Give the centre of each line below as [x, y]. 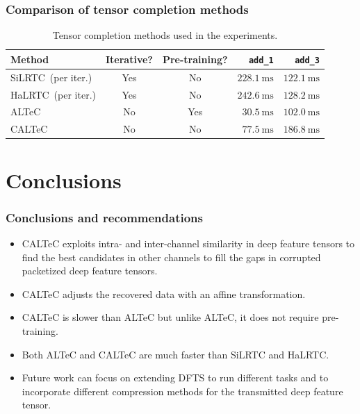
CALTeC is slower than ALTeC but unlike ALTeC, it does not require [170, 317]
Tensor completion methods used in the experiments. [165, 35]
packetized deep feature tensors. [90, 271]
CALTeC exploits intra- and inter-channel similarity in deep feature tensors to [188, 243]
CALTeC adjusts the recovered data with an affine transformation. [164, 293]
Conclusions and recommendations [104, 217]
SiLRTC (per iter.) [51, 77]
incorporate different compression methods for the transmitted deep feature [182, 391]
